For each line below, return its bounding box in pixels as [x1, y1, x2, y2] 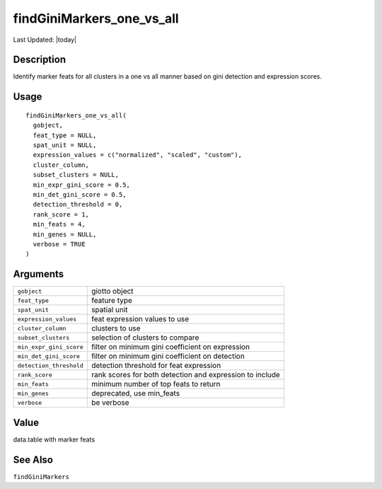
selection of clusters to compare [91, 333, 199, 343]
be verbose [91, 398, 129, 408]
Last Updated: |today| [13, 35, 77, 44]
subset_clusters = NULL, [33, 171, 120, 179]
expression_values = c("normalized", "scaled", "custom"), [33, 151, 242, 159]
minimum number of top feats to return [91, 379, 221, 389]
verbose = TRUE [33, 240, 86, 248]
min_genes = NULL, [33, 230, 97, 238]
